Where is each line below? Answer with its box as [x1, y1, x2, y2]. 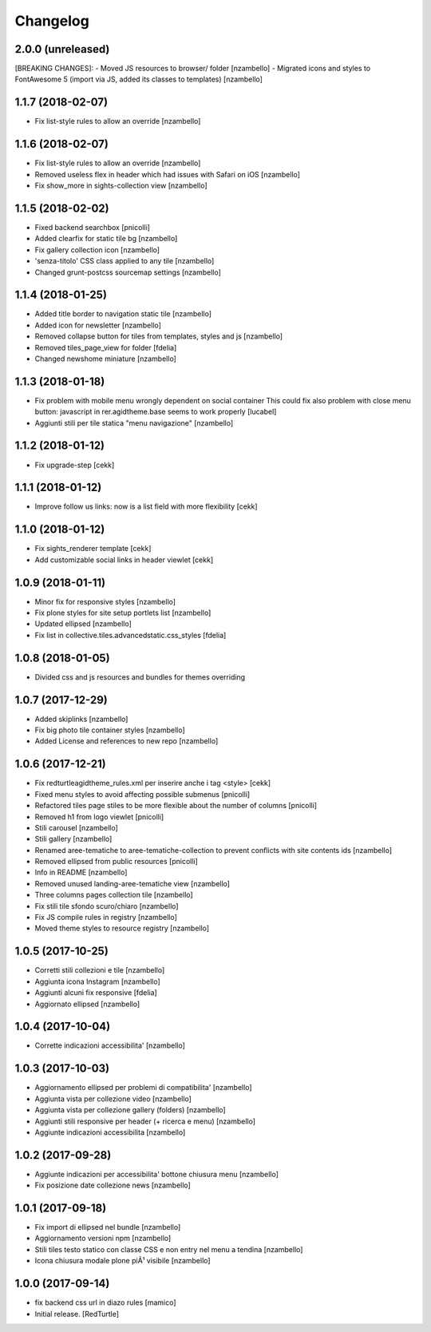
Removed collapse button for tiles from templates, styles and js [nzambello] [34, 331, 283, 341]
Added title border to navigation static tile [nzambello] [34, 309, 212, 319]
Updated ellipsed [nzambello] [34, 619, 132, 628]
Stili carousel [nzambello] [34, 823, 119, 832]
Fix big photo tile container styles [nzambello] [34, 725, 185, 735]
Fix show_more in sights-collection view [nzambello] [34, 180, 208, 191]
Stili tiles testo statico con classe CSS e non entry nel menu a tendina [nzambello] [34, 1244, 303, 1254]
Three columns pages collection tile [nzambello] [34, 890, 193, 900]
